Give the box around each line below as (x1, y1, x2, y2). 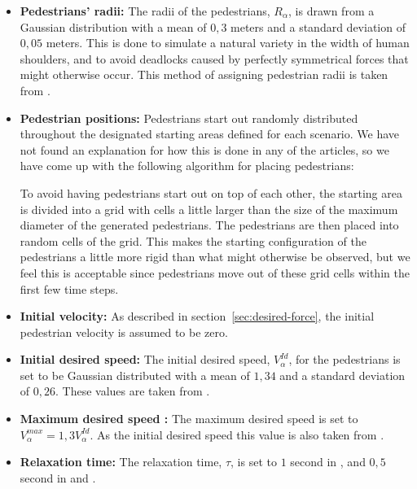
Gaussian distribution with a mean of (20, 18, 207, 35)
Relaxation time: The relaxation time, (20, 453, 222, 470)
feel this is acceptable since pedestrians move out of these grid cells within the (20, 264, 410, 281)
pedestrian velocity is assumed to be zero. (20, 323, 228, 340)
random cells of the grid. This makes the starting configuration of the (20, 232, 367, 249)
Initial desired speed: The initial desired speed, (20, 351, 270, 368)
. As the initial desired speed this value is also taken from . (90, 426, 384, 443)
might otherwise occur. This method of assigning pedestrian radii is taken (20, 66, 388, 83)
